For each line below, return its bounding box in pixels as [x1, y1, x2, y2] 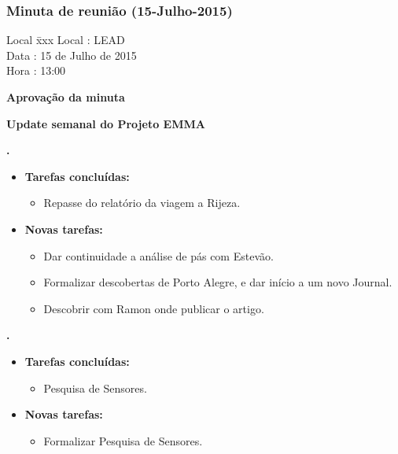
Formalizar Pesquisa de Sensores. [43, 432, 203, 448]
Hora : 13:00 [6, 62, 66, 79]
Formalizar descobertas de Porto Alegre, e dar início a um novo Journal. [43, 274, 392, 290]
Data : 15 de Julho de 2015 [6, 46, 137, 63]
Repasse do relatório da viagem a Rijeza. [43, 194, 241, 211]
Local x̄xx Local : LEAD [6, 31, 125, 48]
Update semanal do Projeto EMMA [6, 115, 205, 131]
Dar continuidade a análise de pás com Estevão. [43, 247, 274, 264]
